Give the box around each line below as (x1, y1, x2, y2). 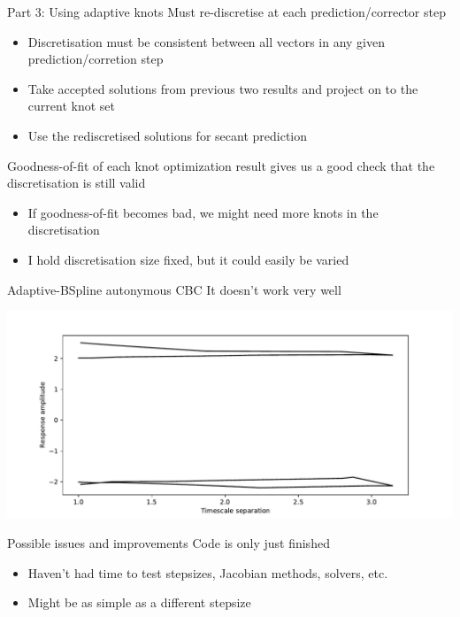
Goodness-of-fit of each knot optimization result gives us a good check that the (7, 156, 435, 174)
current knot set (27, 96, 115, 115)
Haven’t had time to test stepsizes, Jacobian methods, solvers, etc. (27, 563, 388, 582)
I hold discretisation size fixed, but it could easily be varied (27, 250, 349, 268)
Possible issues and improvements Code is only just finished (7, 534, 330, 551)
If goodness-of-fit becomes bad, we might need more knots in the (27, 203, 379, 221)
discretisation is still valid (7, 174, 146, 192)
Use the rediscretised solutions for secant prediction (27, 126, 308, 144)
